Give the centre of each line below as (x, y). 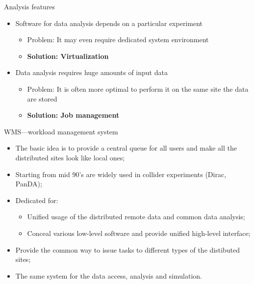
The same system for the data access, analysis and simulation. (109, 275)
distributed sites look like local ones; (70, 157)
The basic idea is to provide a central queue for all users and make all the (126, 148)
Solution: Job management (73, 115)
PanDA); (29, 184)
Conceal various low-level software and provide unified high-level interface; (139, 233)
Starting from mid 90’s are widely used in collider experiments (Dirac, (121, 174)
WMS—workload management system (61, 131)
